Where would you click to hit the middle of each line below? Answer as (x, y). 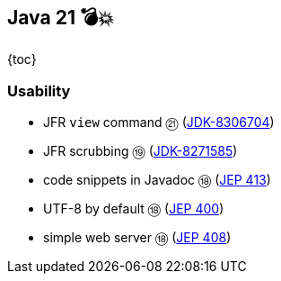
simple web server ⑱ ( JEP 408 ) (137, 238)
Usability (39, 91)
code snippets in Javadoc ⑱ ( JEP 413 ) (157, 180)
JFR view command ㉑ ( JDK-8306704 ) (159, 122)
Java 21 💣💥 (61, 18)
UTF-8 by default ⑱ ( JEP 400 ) (134, 209)
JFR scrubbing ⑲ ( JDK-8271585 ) (140, 151)
